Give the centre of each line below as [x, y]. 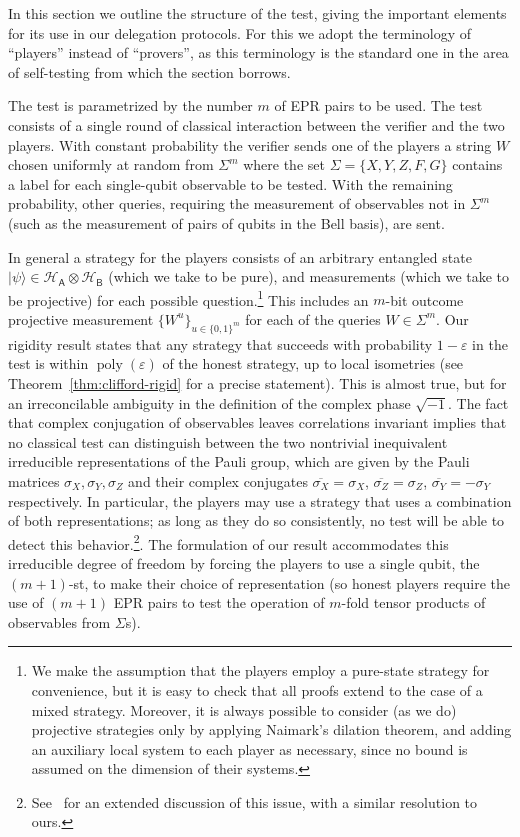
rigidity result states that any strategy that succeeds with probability [220, 343]
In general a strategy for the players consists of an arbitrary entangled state [240, 256]
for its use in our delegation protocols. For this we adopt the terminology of [240, 32]
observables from [59, 621]
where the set [284, 164]
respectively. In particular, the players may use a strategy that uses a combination [260, 500]
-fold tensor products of [413, 602]
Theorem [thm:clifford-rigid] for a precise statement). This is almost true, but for [257, 382]
